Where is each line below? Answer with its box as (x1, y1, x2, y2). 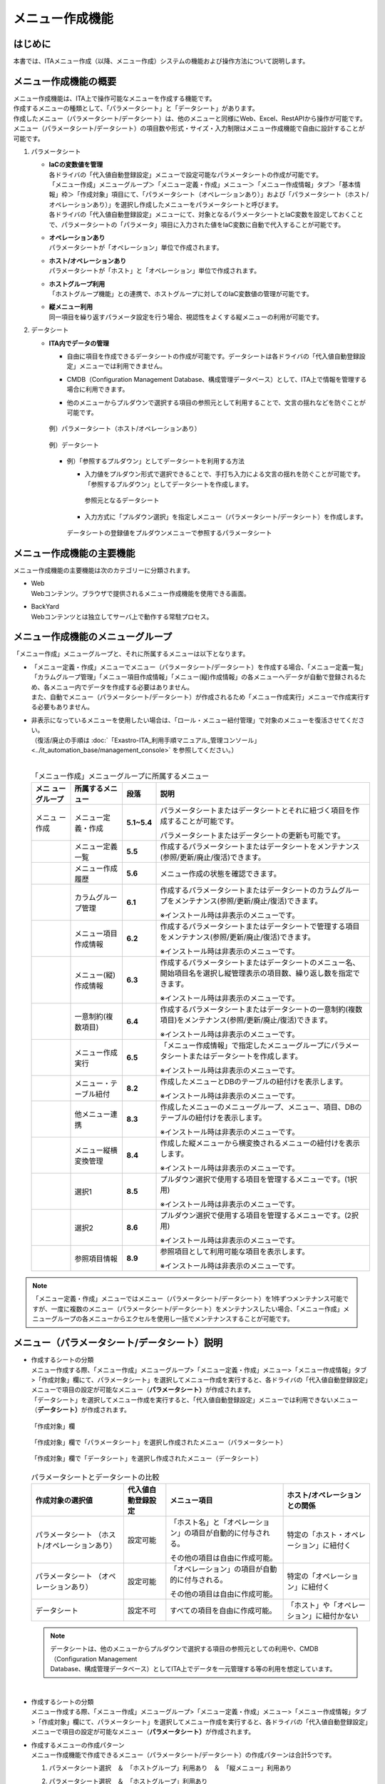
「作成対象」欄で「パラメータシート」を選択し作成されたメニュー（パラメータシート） (31, 1438, 287, 1446)
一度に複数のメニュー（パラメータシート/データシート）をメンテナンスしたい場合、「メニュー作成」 (51, 1304, 344, 1313)
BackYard (31, 602, 60, 611)
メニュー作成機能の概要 (13, 75, 117, 87)
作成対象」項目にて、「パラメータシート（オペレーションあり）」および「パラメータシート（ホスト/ (79, 190, 369, 199)
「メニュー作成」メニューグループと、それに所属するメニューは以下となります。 (13, 649, 250, 658)
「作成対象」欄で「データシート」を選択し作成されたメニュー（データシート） (31, 1454, 262, 1463)
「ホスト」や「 (287, 1601, 338, 1611)
